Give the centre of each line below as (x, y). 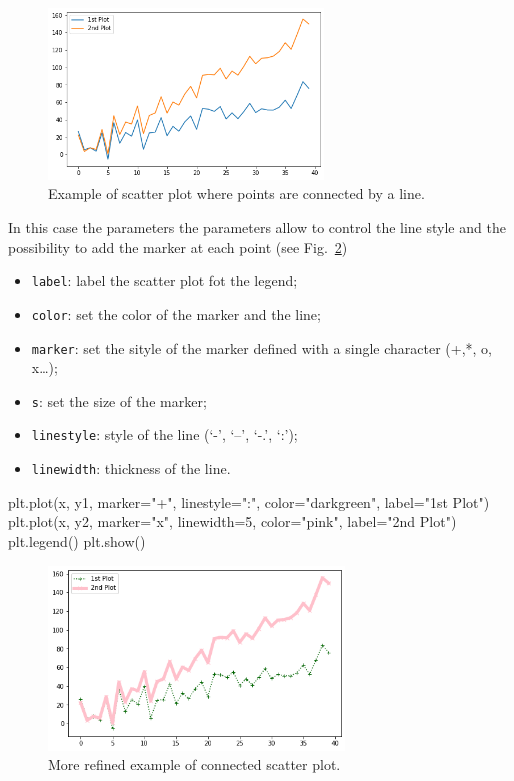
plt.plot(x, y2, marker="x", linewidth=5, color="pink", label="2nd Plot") (232, 521)
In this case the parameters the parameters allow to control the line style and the (257, 227)
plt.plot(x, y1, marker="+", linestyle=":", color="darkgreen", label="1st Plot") (249, 501)
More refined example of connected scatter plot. (194, 764)
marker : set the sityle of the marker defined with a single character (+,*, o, (261, 347)
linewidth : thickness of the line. (131, 468)
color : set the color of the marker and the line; (176, 313)
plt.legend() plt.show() (77, 540)
